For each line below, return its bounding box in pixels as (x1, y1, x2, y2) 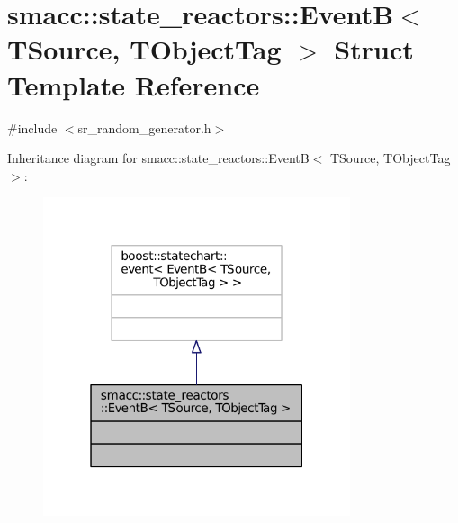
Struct (334, 31, 414, 68)
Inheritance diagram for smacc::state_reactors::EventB (7, 149, 310, 167)
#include (7, 118, 58, 137)
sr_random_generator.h (77, 118, 211, 137)
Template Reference (7, 66, 260, 103)
